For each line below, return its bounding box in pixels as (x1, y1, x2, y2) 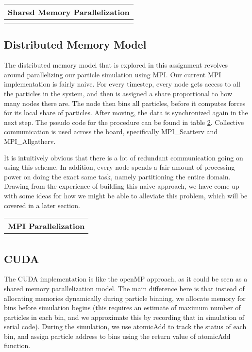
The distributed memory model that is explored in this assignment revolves (4, 60, 228, 70)
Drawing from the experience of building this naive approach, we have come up (4, 181, 239, 191)
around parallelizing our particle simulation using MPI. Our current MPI (4, 69, 221, 79)
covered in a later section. (4, 200, 80, 210)
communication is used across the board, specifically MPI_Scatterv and (4, 126, 218, 137)
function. (4, 340, 31, 351)
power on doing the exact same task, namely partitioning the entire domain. (4, 171, 231, 181)
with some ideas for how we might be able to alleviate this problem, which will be (4, 190, 248, 200)
